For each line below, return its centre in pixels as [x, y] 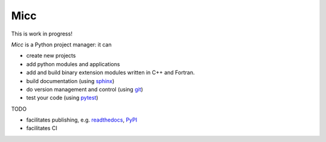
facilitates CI [42, 128]
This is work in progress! [42, 34]
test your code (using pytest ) [62, 98]
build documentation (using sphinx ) [70, 81]
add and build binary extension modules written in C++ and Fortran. [110, 73]
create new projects [51, 56]
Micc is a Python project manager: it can [61, 45]
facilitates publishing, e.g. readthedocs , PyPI [82, 120]
